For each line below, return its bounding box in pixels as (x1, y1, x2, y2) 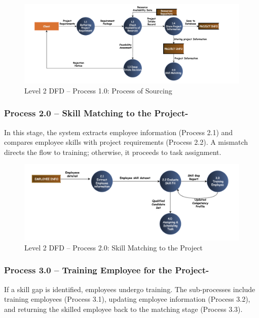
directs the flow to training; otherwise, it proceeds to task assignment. (4, 146, 221, 157)
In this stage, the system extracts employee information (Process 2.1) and (4, 126, 233, 137)
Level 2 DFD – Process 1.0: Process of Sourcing (24, 85, 172, 96)
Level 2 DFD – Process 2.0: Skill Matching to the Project (24, 242, 203, 252)
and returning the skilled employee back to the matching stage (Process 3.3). (4, 303, 243, 314)
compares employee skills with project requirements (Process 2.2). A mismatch (4, 137, 248, 147)
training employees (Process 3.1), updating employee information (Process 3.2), (4, 294, 250, 304)
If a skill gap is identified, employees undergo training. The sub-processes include (4, 283, 255, 294)
